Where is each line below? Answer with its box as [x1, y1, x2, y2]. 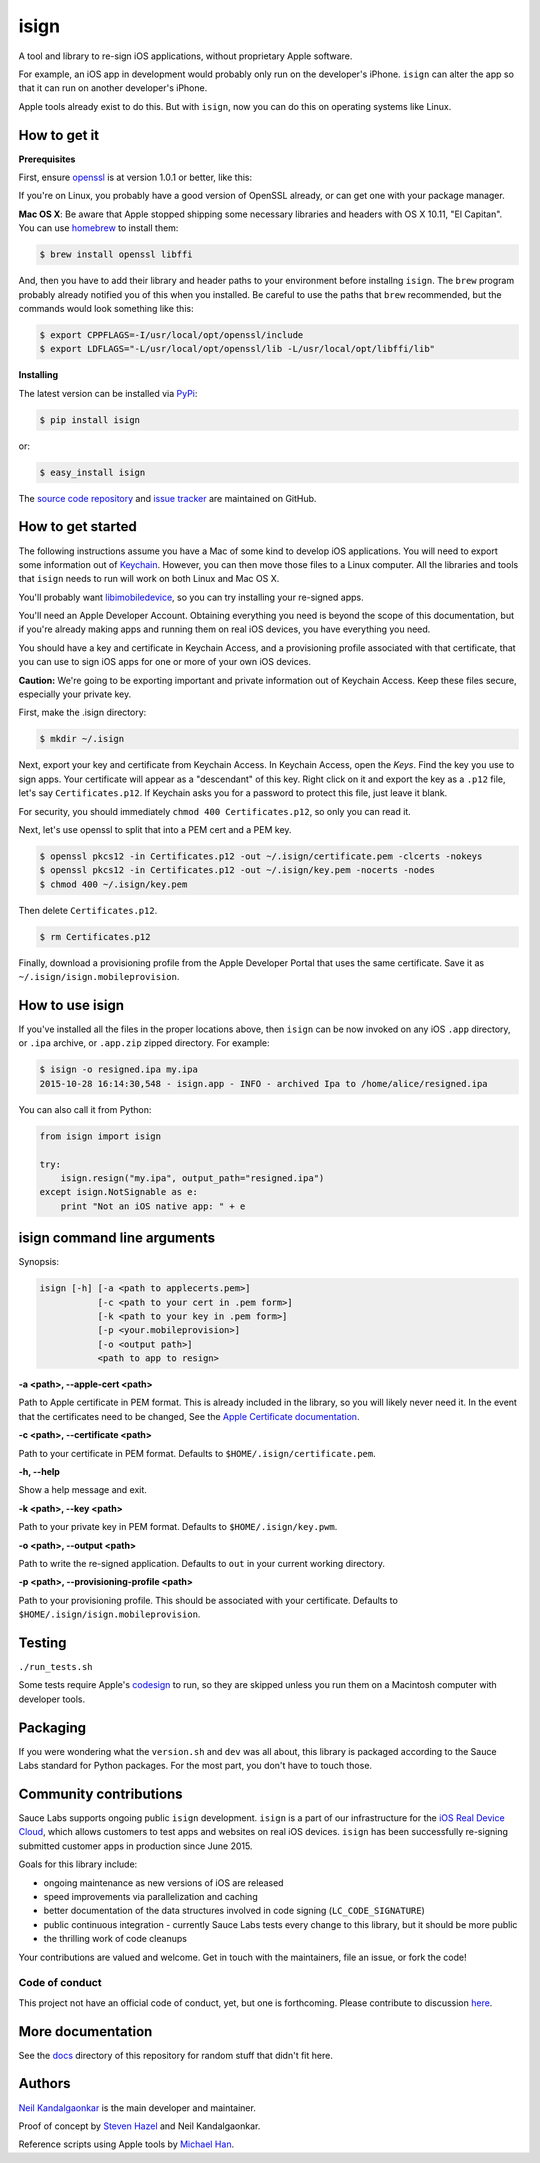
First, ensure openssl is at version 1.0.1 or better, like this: [18, 171, 253, 184]
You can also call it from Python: [18, 1103, 152, 1115]
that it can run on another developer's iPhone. [18, 82, 208, 94]
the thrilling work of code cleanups [43, 1933, 187, 1945]
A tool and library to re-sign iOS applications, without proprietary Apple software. [18, 50, 353, 62]
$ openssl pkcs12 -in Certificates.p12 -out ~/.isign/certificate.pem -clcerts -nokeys [39, 850, 483, 862]
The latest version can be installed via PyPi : [18, 387, 198, 399]
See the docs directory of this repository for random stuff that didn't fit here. [18, 2049, 334, 2061]
